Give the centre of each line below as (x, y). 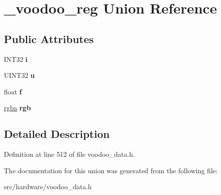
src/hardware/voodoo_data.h (48, 187)
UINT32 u (19, 75)
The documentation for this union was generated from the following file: (111, 170)
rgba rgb (17, 108)
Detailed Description (57, 134)
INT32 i (16, 59)
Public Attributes (49, 38)
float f (13, 91)
